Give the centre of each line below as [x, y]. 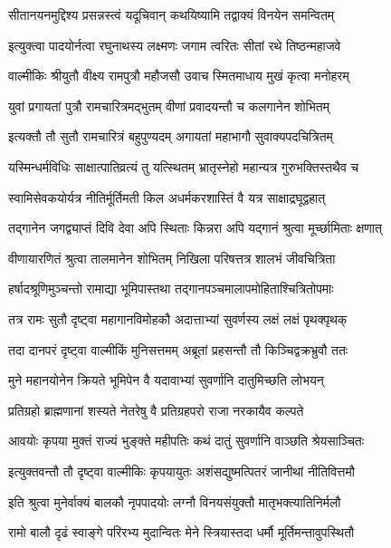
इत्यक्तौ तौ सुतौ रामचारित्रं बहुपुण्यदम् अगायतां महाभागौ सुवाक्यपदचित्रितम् [171, 136]
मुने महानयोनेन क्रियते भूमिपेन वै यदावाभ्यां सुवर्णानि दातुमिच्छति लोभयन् [166, 380]
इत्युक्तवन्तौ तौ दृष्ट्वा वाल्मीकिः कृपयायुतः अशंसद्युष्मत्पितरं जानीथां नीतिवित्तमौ [181, 471]
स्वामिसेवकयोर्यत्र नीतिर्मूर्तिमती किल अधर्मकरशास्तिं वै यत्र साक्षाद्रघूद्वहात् [167, 197]
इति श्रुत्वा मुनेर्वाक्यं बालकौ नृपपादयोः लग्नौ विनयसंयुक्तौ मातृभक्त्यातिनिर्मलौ [175, 501]
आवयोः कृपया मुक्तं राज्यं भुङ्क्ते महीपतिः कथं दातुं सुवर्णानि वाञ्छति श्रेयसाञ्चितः [186, 441]
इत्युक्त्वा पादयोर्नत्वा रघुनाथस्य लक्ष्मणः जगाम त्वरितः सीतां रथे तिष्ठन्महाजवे [175, 45]
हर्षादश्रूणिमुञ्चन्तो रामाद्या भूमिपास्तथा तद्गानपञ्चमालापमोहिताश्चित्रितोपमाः [171, 288]
